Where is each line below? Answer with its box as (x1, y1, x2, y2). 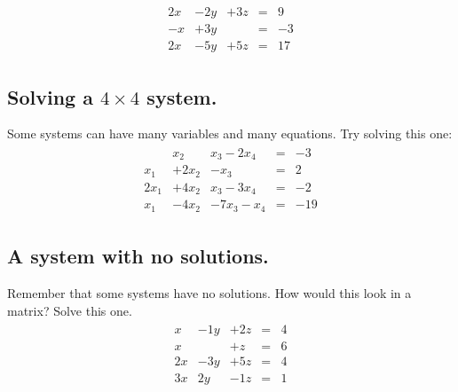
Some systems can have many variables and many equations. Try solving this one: (7, 124, 453, 143)
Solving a (7, 82, 93, 110)
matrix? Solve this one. (7, 301, 132, 319)
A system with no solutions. (7, 242, 269, 270)
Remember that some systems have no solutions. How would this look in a (7, 284, 412, 302)
